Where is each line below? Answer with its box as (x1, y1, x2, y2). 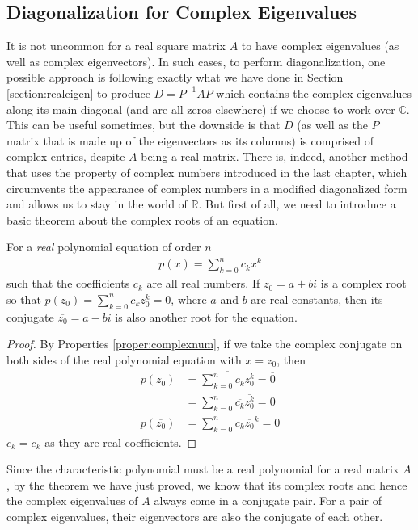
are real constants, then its (251, 290, 383, 307)
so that (6, 290, 41, 307)
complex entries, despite (6, 148, 125, 165)
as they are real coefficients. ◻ (44, 433, 197, 450)
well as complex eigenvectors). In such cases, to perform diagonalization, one (6, 53, 386, 69)
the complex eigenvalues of (6, 492, 138, 509)
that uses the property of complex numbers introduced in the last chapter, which (6, 163, 407, 180)
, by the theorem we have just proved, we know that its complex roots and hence (6, 476, 407, 493)
